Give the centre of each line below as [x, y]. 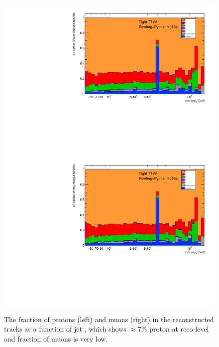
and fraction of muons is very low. [56, 338]
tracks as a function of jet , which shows [65, 329]
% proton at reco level [175, 329]
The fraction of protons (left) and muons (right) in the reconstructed [109, 319]
